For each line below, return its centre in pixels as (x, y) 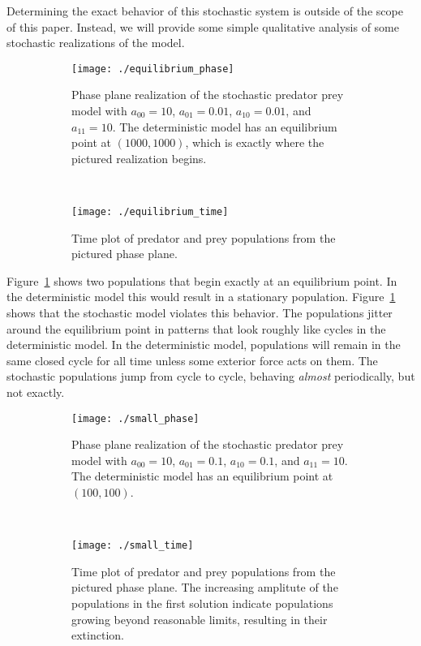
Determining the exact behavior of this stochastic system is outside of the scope (205, 11)
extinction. (98, 635)
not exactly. (36, 392)
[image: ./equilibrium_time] (150, 212)
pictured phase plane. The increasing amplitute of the (205, 587)
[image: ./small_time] (133, 546)
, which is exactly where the (255, 142)
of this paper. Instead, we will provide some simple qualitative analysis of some (203, 26)
